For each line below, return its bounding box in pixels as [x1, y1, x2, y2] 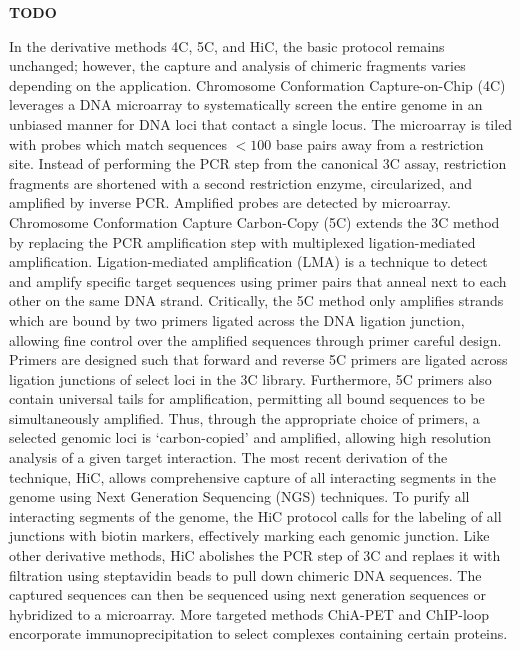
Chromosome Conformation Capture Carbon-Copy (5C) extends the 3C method [9, 211, 500, 232]
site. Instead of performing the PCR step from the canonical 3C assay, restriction [9, 153, 507, 174]
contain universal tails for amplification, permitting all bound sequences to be [9, 388, 485, 409]
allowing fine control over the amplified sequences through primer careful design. [9, 329, 502, 350]
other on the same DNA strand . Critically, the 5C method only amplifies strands [9, 290, 504, 311]
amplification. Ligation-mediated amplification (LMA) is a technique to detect [9, 251, 488, 272]
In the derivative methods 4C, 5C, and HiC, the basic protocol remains [9, 35, 445, 56]
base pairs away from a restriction [276, 133, 484, 154]
